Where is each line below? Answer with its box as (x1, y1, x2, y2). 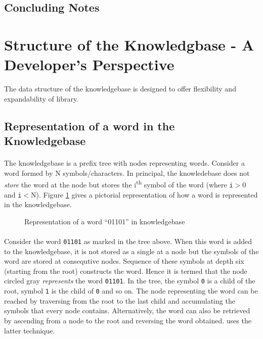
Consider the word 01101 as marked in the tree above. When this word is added (4, 235, 252, 246)
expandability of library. (4, 93, 79, 104)
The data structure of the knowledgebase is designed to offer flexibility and (4, 83, 236, 94)
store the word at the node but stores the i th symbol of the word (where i (4, 178, 233, 189)
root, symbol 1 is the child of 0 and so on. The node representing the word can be (4, 285, 258, 296)
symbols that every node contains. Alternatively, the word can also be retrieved (4, 305, 250, 316)
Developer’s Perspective (4, 54, 174, 75)
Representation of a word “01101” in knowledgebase (24, 216, 185, 226)
